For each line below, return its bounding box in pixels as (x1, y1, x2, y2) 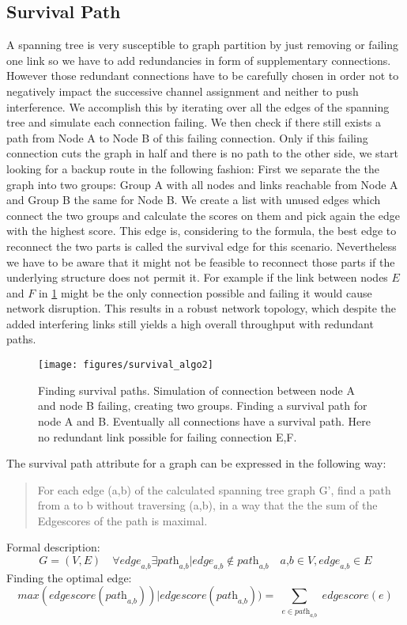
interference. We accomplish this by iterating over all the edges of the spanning (6, 98, 390, 115)
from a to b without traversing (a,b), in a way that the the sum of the (37, 497, 378, 513)
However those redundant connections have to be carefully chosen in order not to (6, 67, 399, 84)
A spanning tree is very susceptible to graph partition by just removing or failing (6, 36, 399, 53)
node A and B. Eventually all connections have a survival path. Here (38, 412, 371, 429)
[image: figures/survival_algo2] (38, 359, 213, 371)
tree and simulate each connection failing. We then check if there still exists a (6, 114, 382, 131)
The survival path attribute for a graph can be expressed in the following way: (6, 455, 386, 472)
